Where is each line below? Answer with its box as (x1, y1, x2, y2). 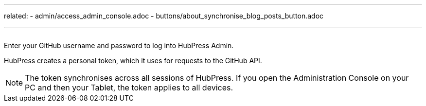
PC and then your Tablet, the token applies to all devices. (25, 83, 233, 92)
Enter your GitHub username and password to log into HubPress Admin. (4, 41, 234, 50)
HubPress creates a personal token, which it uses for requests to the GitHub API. (4, 56, 262, 65)
